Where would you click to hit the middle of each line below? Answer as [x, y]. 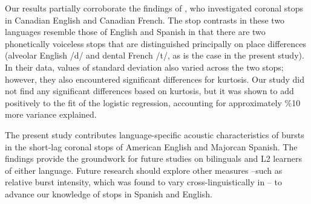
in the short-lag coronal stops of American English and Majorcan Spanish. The [151, 146]
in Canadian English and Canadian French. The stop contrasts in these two [145, 20]
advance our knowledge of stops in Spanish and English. [109, 193]
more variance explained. [51, 114]
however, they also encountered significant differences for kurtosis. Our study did [155, 79]
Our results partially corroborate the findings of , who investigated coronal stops [154, 8]
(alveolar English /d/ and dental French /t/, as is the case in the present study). [155, 55]
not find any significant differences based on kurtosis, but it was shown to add [149, 91]
